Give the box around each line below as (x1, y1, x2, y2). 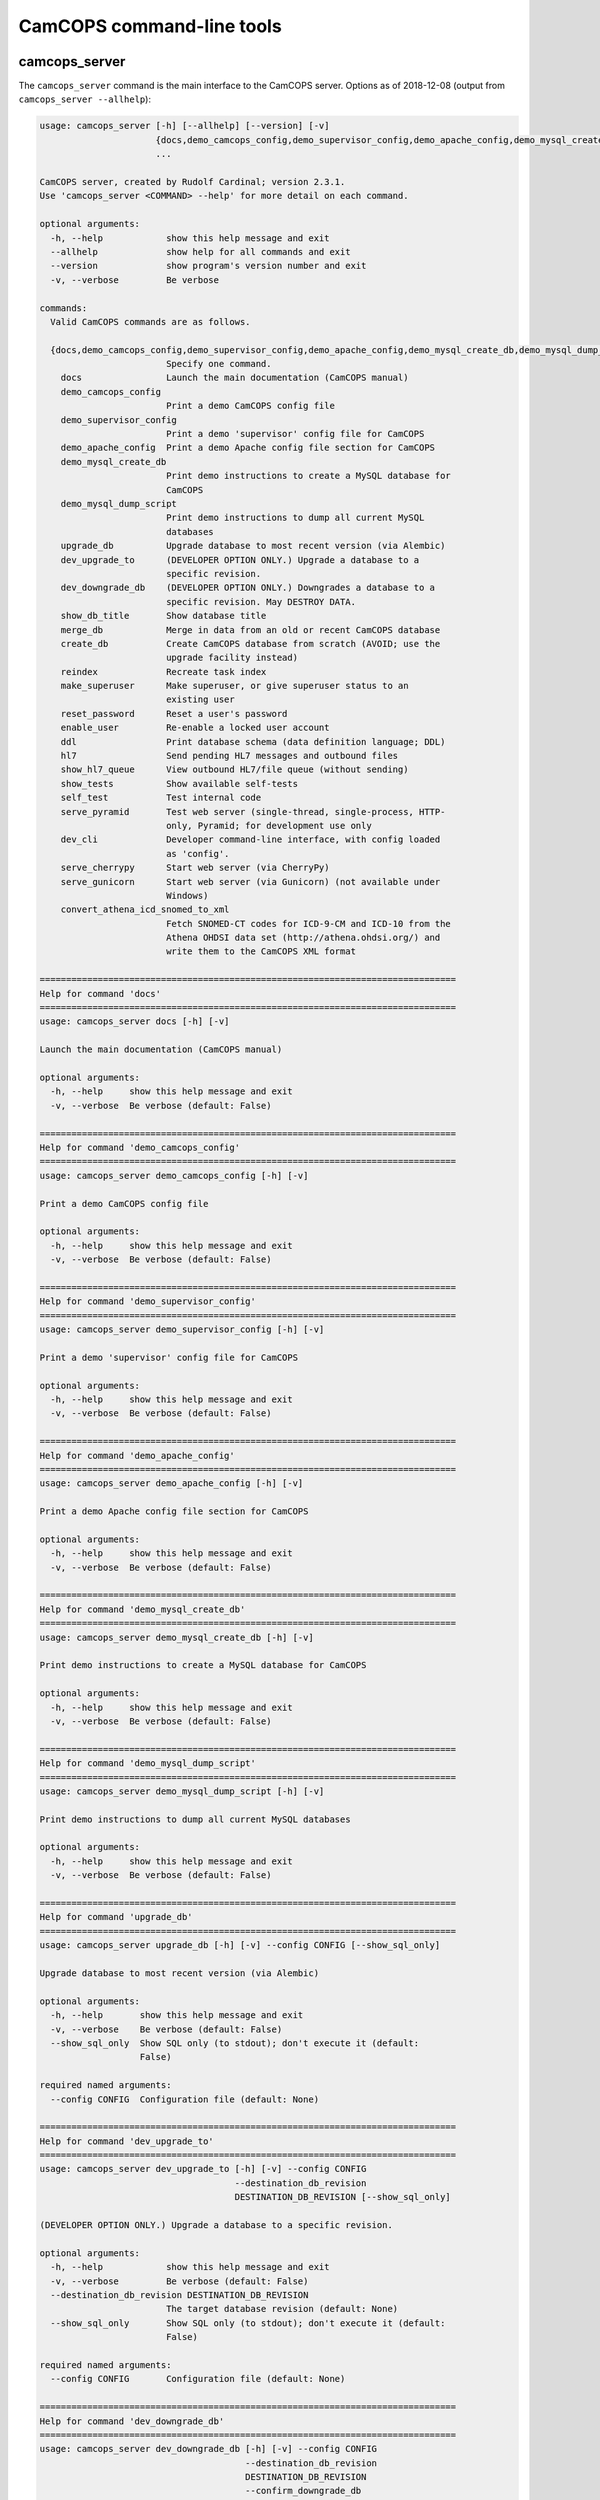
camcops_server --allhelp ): (18, 93, 152, 105)
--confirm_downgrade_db (245, 2485, 362, 2497)
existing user (165, 694, 235, 705)
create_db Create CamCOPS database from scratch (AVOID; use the (60, 638, 441, 649)
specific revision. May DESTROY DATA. (165, 596, 357, 607)
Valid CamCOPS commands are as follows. (50, 316, 251, 327)
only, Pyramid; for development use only (165, 820, 372, 831)
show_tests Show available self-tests (60, 778, 299, 789)
